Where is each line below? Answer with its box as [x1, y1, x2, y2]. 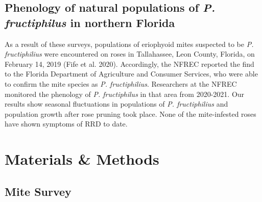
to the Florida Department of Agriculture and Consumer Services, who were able [5, 68, 258, 79]
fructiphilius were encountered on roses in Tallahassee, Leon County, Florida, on [5, 48, 255, 59]
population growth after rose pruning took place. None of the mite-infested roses [5, 108, 256, 119]
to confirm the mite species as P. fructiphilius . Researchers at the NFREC [5, 78, 237, 89]
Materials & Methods [5, 148, 159, 169]
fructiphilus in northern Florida [5, 14, 175, 30]
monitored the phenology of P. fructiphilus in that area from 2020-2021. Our [5, 88, 245, 99]
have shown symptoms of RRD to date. [5, 118, 128, 129]
